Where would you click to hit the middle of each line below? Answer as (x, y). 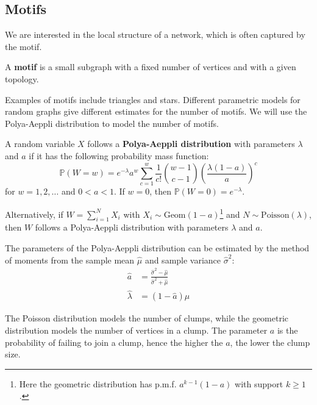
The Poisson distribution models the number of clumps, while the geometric (147, 318)
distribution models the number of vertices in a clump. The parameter (136, 330)
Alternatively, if (34, 214)
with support (259, 383)
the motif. (23, 46)
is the (287, 330)
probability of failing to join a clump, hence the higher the (114, 342)
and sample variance (183, 260)
